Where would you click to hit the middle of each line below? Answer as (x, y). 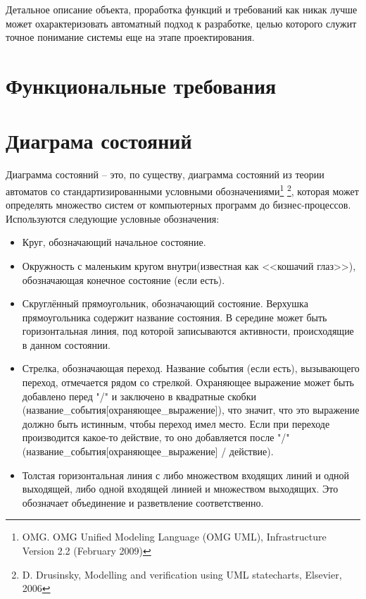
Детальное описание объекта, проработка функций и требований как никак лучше (182, 9)
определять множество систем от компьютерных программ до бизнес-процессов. (178, 205)
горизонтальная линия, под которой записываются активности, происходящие (188, 331)
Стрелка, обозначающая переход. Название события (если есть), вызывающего (191, 368)
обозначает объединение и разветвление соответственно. (143, 502)
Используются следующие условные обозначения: (113, 218)
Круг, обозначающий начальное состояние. (114, 242)
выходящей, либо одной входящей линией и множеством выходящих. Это (180, 489)
